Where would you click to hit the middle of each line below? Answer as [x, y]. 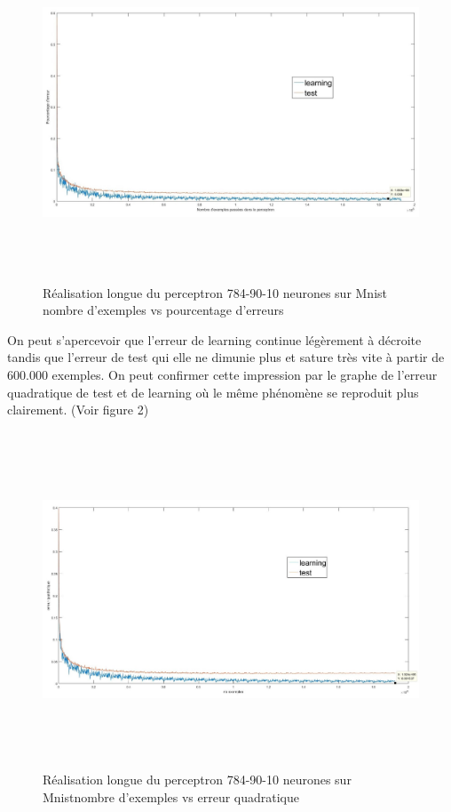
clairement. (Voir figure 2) [78, 410]
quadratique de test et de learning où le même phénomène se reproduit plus [213, 392]
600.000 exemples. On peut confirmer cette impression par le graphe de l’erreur [222, 374]
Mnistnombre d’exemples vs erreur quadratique [171, 796]
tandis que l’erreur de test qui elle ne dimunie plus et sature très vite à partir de [226, 357]
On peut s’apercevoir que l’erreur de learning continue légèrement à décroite [214, 339]
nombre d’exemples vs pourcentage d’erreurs [163, 310]
